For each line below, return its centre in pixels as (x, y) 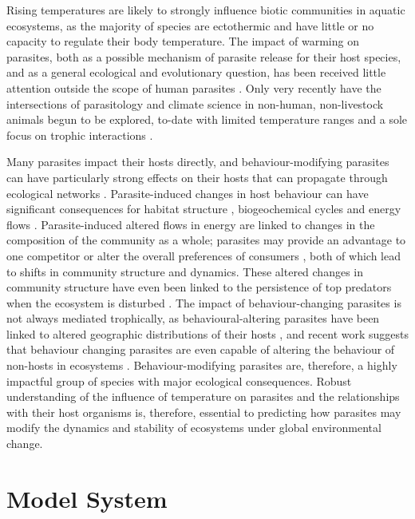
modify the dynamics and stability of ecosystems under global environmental (194, 428)
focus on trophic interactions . (80, 135)
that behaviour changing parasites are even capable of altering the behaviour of (201, 349)
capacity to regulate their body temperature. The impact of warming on (183, 41)
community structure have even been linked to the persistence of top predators (199, 287)
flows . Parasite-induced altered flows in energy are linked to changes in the (191, 224)
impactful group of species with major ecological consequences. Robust (179, 380)
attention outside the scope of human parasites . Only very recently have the (194, 87)
